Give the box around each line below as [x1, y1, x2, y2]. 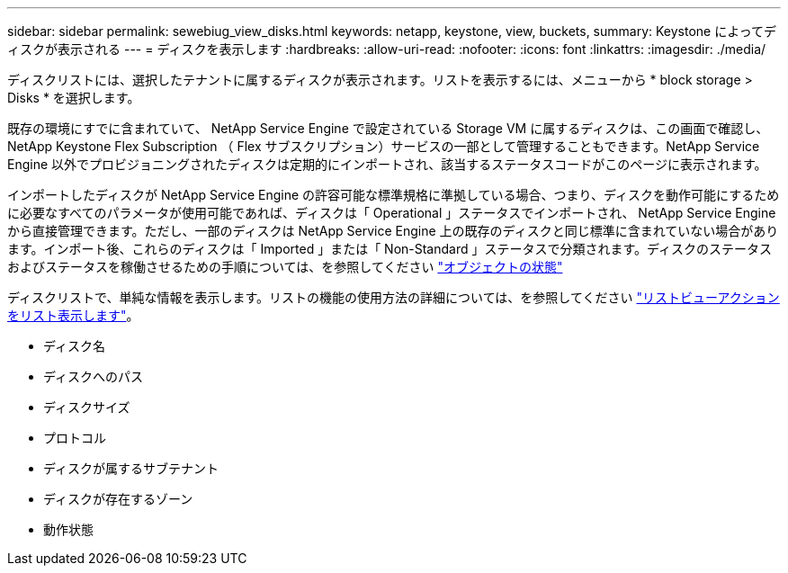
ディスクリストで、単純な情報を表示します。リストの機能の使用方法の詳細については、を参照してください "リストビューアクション [7, 290, 780, 305]
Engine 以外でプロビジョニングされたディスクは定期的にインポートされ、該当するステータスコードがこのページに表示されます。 [7, 157, 767, 172]
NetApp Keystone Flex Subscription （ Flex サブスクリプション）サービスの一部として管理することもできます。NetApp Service [7, 139, 760, 154]
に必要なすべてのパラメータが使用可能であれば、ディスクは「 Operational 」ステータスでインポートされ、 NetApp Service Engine [7, 205, 776, 220]
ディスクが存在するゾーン [43, 491, 193, 506]
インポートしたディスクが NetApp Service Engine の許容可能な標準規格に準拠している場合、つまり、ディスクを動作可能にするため [7, 187, 780, 202]
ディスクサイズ [43, 399, 130, 415]
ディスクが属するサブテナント [43, 461, 219, 476]
